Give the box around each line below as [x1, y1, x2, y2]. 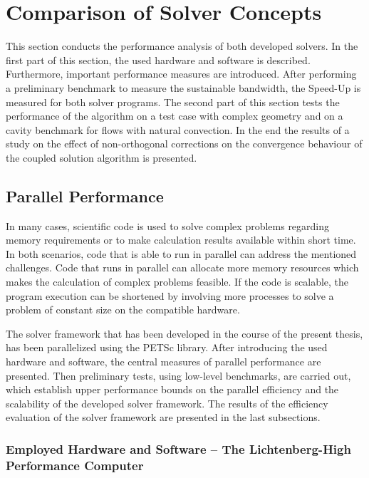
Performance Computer [6, 456, 144, 474]
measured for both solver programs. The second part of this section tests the [6, 94, 340, 109]
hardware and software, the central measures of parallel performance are [6, 354, 321, 369]
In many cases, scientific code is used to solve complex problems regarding [6, 218, 330, 233]
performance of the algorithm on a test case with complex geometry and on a [6, 108, 343, 123]
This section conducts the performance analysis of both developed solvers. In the [6, 38, 358, 53]
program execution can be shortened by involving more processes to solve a [6, 288, 334, 303]
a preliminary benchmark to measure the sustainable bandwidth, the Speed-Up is [6, 80, 361, 95]
